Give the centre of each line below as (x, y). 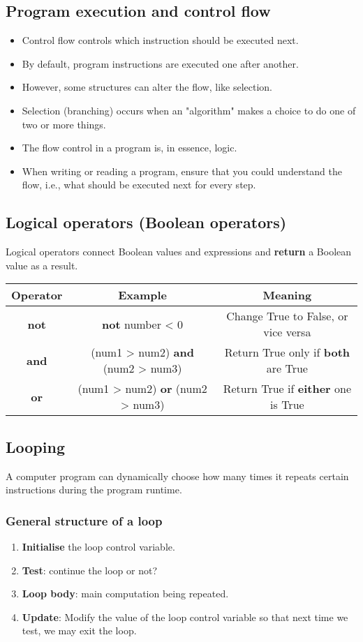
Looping (35, 446)
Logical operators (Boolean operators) (146, 222)
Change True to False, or (287, 316)
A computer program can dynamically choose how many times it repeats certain (177, 476)
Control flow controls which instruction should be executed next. (160, 40)
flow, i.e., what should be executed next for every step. (139, 185)
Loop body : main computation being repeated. (125, 594)
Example (142, 295)
